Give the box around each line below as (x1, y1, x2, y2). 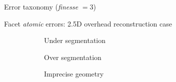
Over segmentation (44, 51, 101, 62)
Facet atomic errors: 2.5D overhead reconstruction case (4, 18, 172, 28)
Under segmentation (44, 35, 106, 45)
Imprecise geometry (44, 68, 104, 79)
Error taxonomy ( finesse (4, 1, 78, 11)
